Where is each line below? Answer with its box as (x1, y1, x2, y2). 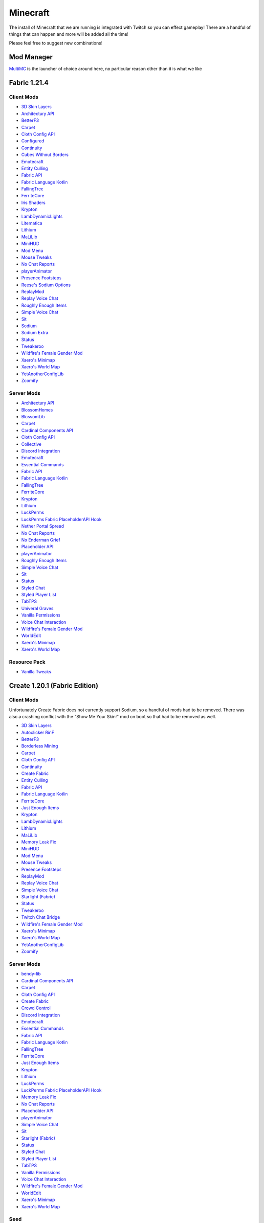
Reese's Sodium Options (21, 282, 71, 288)
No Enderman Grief (21, 537, 61, 543)
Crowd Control (21, 1005, 51, 1011)
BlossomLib (21, 413, 45, 419)
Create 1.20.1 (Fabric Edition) (9, 681, 99, 690)
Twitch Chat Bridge (21, 914, 60, 920)
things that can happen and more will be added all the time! (9, 31, 129, 37)
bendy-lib (21, 971, 41, 977)
